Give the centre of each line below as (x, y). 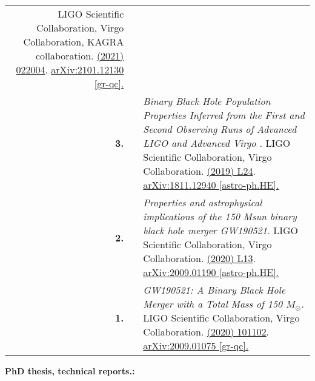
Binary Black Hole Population (207, 101)
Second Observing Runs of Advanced (220, 129)
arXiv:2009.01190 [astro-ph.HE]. (211, 272)
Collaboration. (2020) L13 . (199, 258)
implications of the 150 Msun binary (220, 216)
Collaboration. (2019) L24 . (199, 171)
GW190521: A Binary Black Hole (214, 290)
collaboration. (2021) (80, 56)
